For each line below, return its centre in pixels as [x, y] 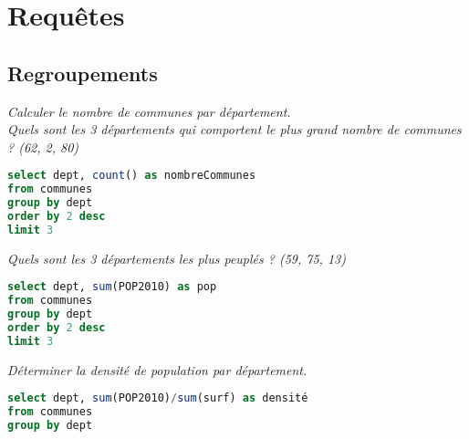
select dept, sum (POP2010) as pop [112, 287]
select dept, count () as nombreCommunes [132, 176]
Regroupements [83, 73]
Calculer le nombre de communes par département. [149, 111]
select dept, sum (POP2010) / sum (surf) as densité [158, 398]
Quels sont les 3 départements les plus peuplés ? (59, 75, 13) [177, 258]
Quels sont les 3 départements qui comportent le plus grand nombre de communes [234, 129]
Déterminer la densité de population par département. [157, 369]
